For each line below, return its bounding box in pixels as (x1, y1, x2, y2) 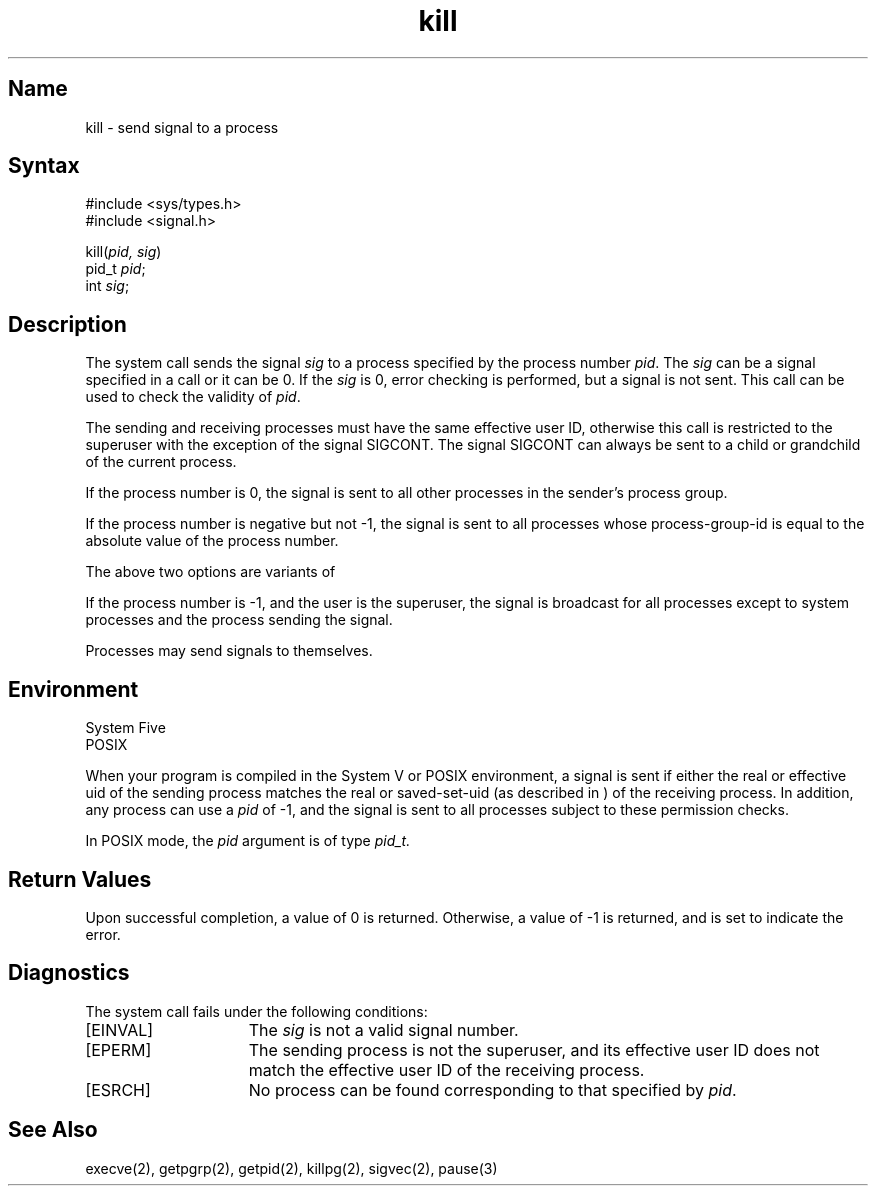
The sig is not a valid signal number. (248, 1019, 519, 1040)
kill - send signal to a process (85, 118, 279, 136)
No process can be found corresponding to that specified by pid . (248, 1079, 737, 1100)
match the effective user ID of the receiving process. (248, 1059, 645, 1080)
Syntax (8, 153, 80, 179)
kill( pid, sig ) (85, 243, 162, 261)
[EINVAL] (85, 1019, 154, 1040)
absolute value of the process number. (85, 532, 339, 550)
